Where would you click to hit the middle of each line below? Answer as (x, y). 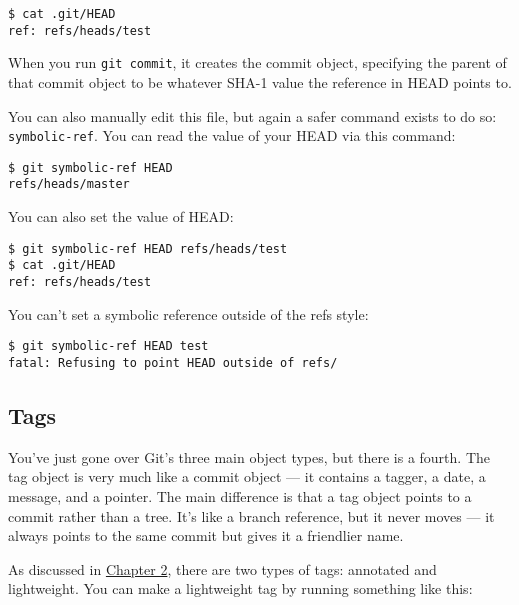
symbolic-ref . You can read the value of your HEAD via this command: (232, 135)
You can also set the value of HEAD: (121, 216)
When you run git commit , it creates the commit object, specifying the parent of (257, 62)
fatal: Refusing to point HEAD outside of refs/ (173, 362)
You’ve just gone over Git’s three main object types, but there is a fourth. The (249, 456)
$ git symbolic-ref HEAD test (108, 346)
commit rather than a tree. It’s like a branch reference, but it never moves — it (251, 515)
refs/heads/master (69, 184)
